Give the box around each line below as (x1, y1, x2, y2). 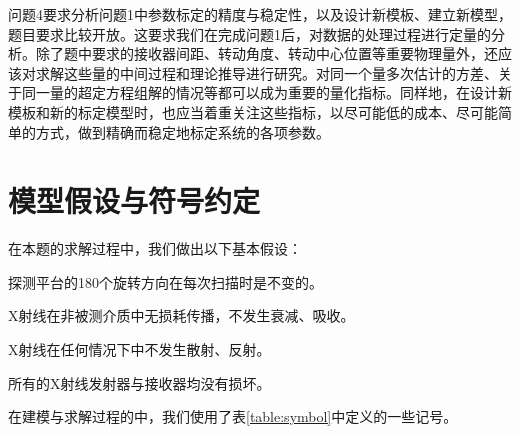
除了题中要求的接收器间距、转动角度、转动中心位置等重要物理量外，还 (35, 43, 498, 64)
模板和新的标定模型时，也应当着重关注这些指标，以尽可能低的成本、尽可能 (8, 101, 498, 122)
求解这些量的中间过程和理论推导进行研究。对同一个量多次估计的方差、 (35, 62, 498, 83)
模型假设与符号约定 (8, 180, 261, 221)
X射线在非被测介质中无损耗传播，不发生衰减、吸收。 (8, 305, 355, 326)
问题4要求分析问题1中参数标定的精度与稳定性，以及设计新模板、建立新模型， (8, 4, 512, 24)
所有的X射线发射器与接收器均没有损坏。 (8, 372, 271, 393)
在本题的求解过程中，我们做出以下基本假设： (8, 238, 302, 259)
